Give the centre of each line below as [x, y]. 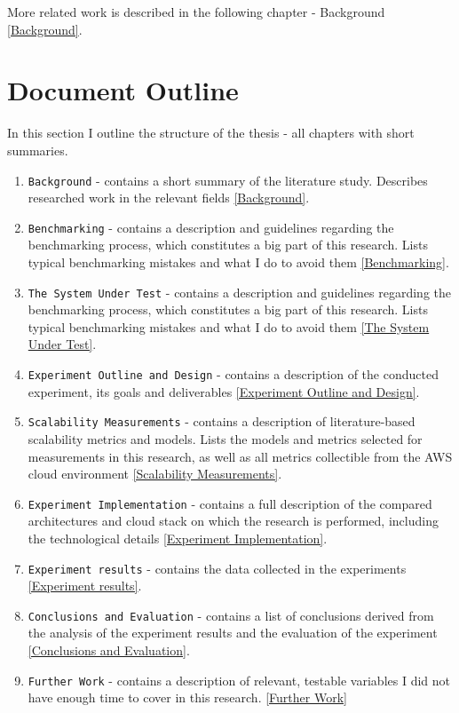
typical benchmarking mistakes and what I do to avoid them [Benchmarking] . [238, 262]
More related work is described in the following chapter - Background [196, 12]
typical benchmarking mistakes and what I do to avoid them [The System [229, 326]
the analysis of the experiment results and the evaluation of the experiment [233, 633]
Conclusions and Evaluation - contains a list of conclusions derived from [231, 615]
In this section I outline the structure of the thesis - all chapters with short [211, 133]
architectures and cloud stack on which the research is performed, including [233, 521]
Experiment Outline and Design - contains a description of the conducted [233, 374]
